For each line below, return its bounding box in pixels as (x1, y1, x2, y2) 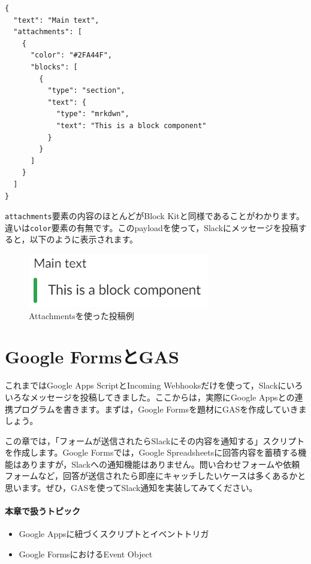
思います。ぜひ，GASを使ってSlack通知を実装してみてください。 (5, 481, 258, 494)
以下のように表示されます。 (29, 233, 138, 245)
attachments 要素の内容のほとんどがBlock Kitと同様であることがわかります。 (5, 210, 305, 222)
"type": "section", (47, 86, 125, 95)
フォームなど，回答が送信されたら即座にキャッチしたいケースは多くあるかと (5, 469, 306, 482)
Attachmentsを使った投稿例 (29, 309, 134, 322)
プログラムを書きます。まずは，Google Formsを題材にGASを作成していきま (13, 402, 307, 415)
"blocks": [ (30, 62, 78, 71)
